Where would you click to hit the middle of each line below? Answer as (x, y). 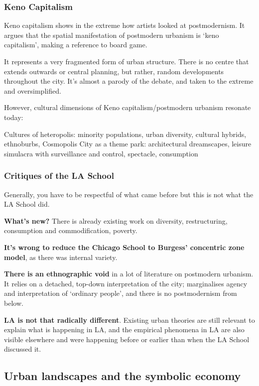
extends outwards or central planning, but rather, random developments (114, 71)
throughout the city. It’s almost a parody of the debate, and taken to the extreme (129, 81)
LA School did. (27, 204)
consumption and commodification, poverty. (71, 230)
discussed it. (23, 349)
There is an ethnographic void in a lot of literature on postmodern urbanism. (129, 274)
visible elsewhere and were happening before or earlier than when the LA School (127, 339)
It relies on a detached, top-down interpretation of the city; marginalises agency (126, 283)
